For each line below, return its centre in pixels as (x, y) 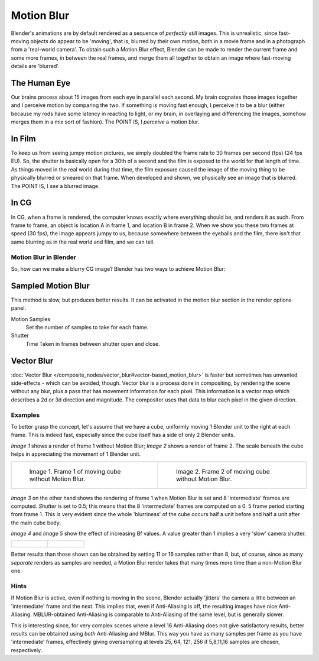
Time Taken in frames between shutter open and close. (93, 344)
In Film (23, 139)
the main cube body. (36, 523)
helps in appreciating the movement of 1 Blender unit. (76, 454)
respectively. (27, 650)
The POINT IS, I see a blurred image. (55, 186)
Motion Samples (31, 319)
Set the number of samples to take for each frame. (87, 327)
